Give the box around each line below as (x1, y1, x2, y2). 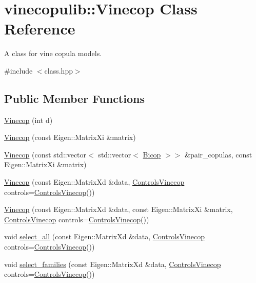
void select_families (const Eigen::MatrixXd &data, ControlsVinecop (4, 258, 221, 269)
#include (4, 65, 33, 76)
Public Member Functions (4, 90, 145, 106)
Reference (4, 18, 75, 39)
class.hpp (44, 65, 73, 76)
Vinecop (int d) (4, 114, 53, 125)
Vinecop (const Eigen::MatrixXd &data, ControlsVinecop (4, 176, 185, 187)
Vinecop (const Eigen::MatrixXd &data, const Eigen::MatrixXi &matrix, (4, 204, 233, 215)
